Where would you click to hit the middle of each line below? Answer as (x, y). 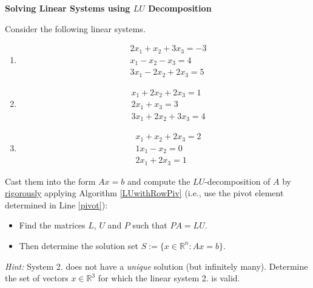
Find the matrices (52, 225)
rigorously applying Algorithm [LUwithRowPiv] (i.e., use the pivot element (144, 193)
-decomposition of (237, 181)
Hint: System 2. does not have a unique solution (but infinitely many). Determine (156, 266)
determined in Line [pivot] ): (56, 204)
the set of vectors (37, 278)
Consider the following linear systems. (75, 28)
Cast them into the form (50, 181)
